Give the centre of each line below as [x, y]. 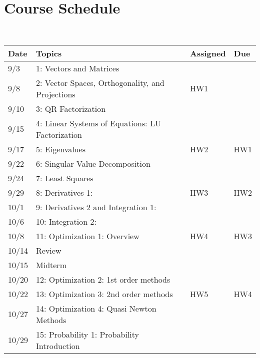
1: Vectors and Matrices [78, 68]
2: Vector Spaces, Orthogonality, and [100, 82]
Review [49, 250]
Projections [56, 94]
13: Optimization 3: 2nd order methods [104, 294]
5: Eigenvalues [61, 149]
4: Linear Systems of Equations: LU [98, 123]
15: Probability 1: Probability [87, 334]
